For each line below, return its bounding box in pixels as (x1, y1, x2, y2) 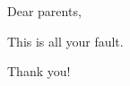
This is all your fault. (7, 31, 124, 50)
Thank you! (7, 62, 71, 81)
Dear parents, (7, 2, 82, 21)
